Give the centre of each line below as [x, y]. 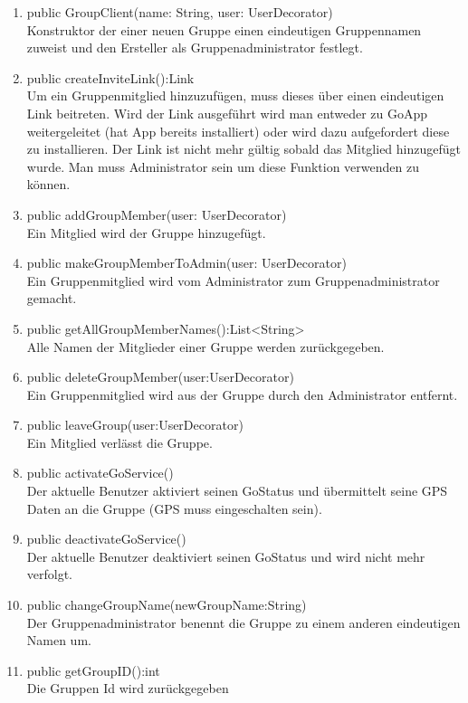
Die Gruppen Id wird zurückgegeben [128, 688]
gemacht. [52, 298]
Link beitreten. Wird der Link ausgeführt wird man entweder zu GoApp [227, 113]
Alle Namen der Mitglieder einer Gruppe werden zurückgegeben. [205, 346]
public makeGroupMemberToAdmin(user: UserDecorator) [186, 263]
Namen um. [59, 640]
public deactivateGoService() [106, 539]
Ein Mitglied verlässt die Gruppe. [119, 442]
